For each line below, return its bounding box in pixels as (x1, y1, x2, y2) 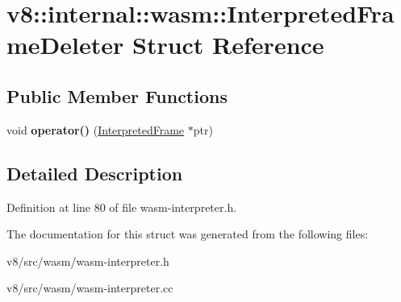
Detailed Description (6, 160, 183, 185)
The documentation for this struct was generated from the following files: (6, 225, 369, 242)
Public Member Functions (6, 83, 228, 108)
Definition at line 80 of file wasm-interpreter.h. (6, 198, 237, 215)
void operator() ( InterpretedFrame (6, 121, 185, 138)
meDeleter (6, 28, 124, 61)
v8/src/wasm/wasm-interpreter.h (6, 252, 169, 269)
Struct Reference (132, 28, 324, 61)
